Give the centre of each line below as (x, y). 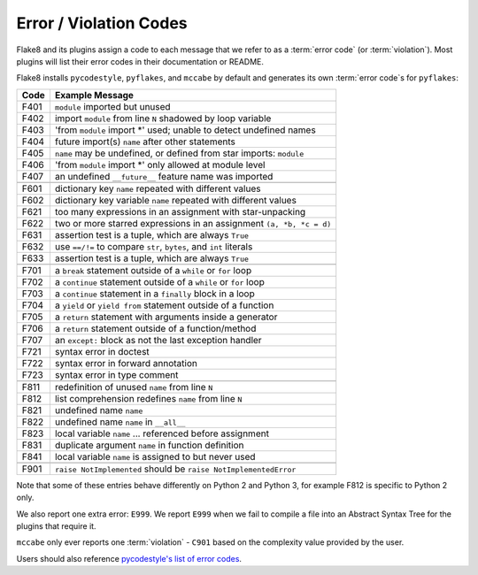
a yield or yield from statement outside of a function (164, 305)
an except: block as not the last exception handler (158, 340)
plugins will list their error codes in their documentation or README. (140, 61)
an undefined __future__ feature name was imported (164, 176)
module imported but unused (113, 106)
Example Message (94, 95)
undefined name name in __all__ (120, 422)
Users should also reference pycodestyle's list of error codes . (129, 558)
